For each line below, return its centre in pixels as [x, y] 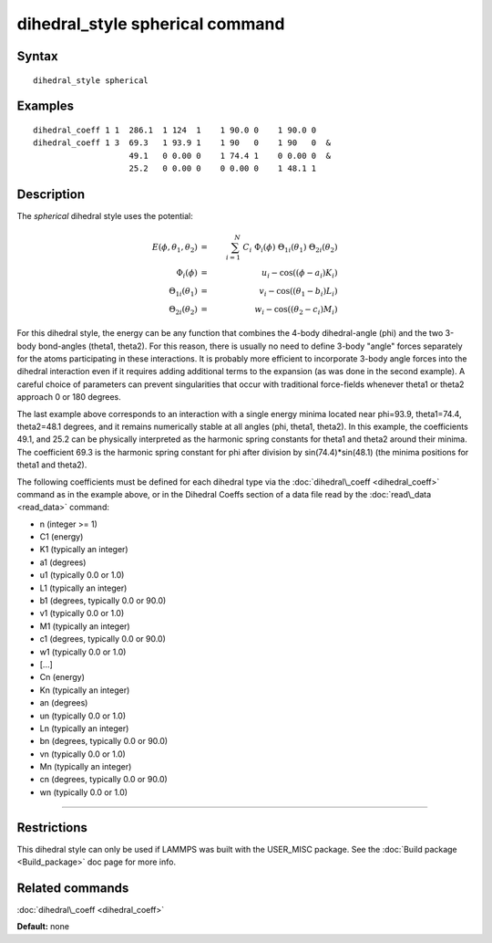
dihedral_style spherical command [151, 24]
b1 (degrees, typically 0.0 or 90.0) [103, 601]
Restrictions [52, 828]
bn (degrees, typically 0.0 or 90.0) [104, 741]
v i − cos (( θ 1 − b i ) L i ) [298, 292]
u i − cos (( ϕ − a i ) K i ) [299, 274]
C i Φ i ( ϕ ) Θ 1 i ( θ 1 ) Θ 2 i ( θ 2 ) [290, 248]
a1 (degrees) [63, 562]
